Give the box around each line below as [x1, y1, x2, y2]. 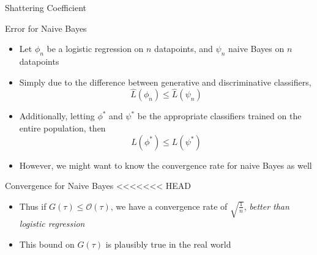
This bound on [19, 237, 75, 250]
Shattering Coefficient [5, 1, 87, 13]
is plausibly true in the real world [105, 237, 231, 250]
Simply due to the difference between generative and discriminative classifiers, [19, 75, 311, 88]
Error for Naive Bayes [5, 21, 87, 34]
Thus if [19, 199, 47, 212]
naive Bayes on [228, 42, 285, 55]
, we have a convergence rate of [110, 199, 228, 212]
